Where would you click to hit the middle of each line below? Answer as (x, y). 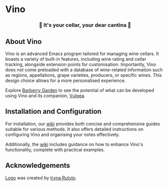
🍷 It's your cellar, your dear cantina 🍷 (85, 25)
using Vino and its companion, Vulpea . (45, 96)
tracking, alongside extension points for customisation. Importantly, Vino (81, 64)
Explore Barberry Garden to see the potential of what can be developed (80, 90)
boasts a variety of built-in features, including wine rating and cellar (76, 59)
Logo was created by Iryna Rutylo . (41, 177)
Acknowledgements (38, 166)
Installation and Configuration (53, 111)
